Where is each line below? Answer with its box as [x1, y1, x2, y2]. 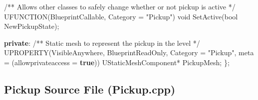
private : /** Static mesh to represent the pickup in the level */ [4, 37, 200, 48]
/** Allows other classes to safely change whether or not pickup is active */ [4, 1, 236, 11]
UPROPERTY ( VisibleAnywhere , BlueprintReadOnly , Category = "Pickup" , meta [4, 47, 254, 58]
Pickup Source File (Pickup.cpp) [4, 81, 176, 97]
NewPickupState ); [4, 21, 59, 31]
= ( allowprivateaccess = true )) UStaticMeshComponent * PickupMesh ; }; [4, 57, 230, 67]
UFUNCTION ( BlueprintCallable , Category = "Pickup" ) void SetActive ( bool [4, 11, 238, 21]
